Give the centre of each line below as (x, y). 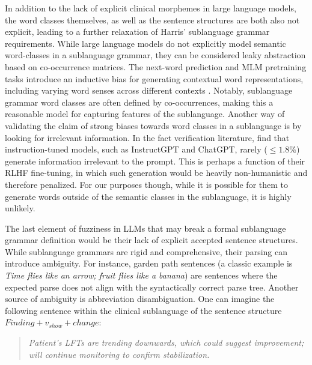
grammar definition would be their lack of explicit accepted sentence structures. (151, 240)
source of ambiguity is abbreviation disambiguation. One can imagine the (140, 299)
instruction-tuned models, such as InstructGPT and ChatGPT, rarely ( (136, 149)
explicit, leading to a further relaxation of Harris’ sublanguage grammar (137, 32)
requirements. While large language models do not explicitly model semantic (145, 43)
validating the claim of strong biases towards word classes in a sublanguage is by (153, 125)
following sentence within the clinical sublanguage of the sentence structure (143, 310)
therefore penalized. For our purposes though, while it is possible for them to (147, 184)
